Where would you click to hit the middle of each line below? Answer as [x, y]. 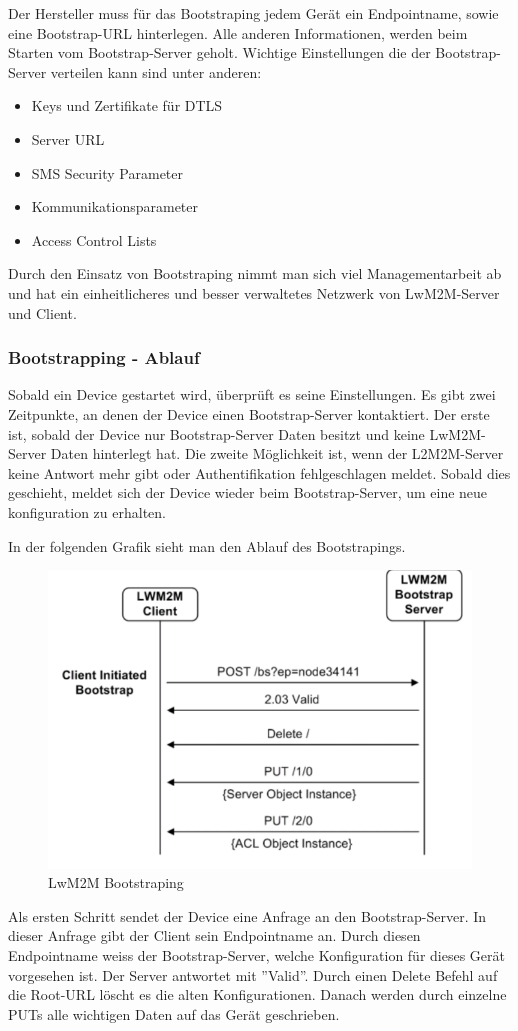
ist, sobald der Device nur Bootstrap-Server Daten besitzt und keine [216, 433]
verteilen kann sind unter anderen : [156, 71]
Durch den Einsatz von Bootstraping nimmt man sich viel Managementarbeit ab [255, 273]
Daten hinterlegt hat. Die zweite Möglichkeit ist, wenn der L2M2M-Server [277, 453]
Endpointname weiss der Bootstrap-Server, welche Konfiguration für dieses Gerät [256, 955]
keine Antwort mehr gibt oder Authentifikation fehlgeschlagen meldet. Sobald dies [259, 472]
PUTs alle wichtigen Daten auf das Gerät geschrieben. [174, 1013]
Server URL [68, 138]
